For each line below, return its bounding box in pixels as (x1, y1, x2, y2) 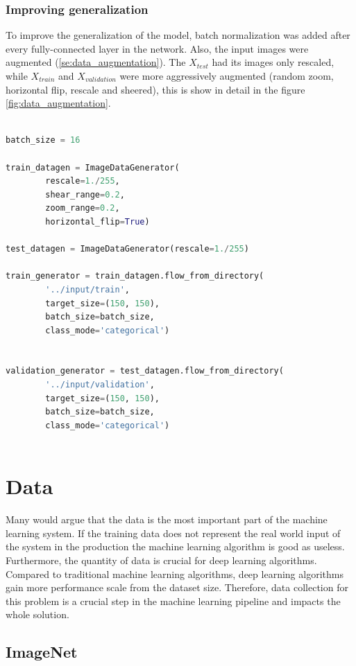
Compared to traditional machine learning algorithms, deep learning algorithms (6, 566, 344, 581)
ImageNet (6, 641, 78, 663)
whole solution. (6, 607, 69, 622)
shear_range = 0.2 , (45, 189, 125, 200)
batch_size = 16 (6, 135, 80, 146)
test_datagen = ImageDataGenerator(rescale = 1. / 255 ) (6, 244, 249, 254)
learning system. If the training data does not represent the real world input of (6, 525, 341, 540)
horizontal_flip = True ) (45, 216, 150, 227)
